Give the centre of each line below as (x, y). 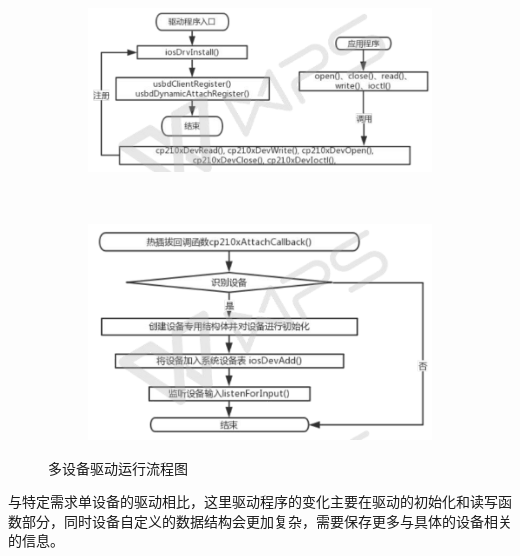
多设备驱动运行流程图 (118, 467)
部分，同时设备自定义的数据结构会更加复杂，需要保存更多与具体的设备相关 (266, 520)
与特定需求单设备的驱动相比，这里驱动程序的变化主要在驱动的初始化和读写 (253, 501)
